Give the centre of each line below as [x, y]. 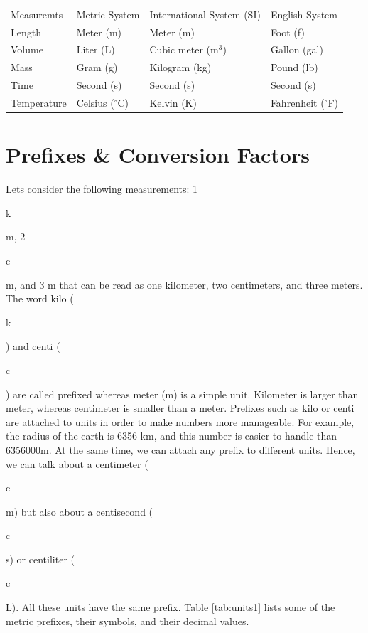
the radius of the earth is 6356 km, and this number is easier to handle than [172, 436]
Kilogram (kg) [180, 67]
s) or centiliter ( [40, 559]
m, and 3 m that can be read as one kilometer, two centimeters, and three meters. [184, 284]
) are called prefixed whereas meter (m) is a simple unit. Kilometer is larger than [182, 394]
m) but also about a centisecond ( [80, 511]
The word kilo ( [40, 298]
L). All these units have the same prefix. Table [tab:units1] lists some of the [171, 607]
